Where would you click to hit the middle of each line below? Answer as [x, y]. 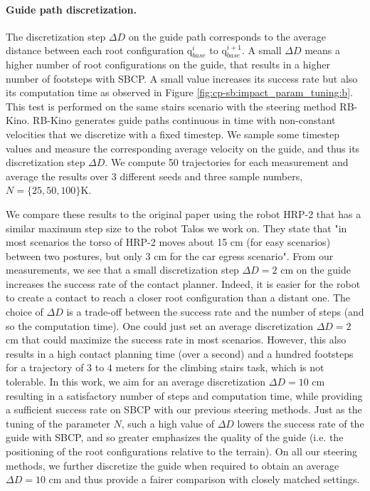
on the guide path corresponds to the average [227, 36]
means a [323, 50]
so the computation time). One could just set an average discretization [160, 325]
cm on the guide [316, 270]
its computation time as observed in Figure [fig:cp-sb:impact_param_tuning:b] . [179, 92]
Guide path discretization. [71, 9]
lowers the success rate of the [301, 423]
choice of [25, 312]
